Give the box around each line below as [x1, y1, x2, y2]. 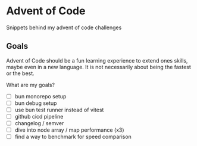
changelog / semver [14, 120, 64, 126]
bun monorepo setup [14, 92, 67, 100]
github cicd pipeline [14, 113, 64, 120]
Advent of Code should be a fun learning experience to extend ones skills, [6, 57, 188, 64]
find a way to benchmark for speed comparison [14, 133, 132, 141]
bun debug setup [14, 100, 57, 107]
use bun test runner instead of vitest [14, 106, 104, 113]
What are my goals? [6, 81, 55, 88]
